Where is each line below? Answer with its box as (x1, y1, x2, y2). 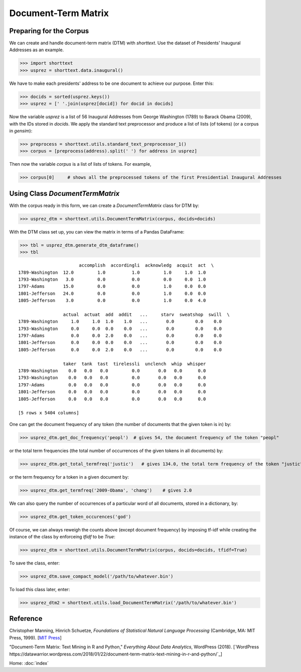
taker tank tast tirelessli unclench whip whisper (63, 361, 206, 367)
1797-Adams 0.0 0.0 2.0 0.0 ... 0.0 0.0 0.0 (18, 333, 222, 339)
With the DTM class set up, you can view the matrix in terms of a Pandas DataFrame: (9, 229, 185, 235)
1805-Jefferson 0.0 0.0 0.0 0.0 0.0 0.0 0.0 (18, 396, 206, 402)
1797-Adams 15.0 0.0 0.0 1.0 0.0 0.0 (18, 284, 206, 289)
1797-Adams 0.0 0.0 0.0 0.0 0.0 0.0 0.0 (18, 382, 206, 388)
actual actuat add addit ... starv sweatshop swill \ (63, 311, 230, 317)
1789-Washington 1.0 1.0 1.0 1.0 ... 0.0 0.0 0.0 (18, 319, 222, 324)
